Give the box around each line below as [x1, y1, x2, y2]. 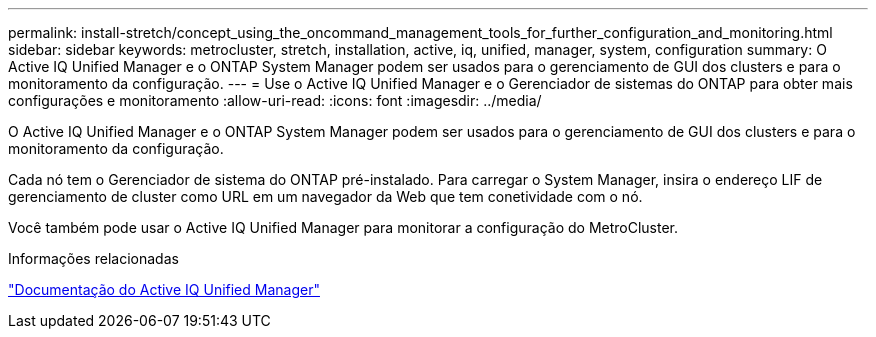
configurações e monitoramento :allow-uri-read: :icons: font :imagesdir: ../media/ [8, 92, 542, 109]
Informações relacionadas [8, 250, 179, 267]
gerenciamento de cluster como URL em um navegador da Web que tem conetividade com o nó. [8, 188, 643, 205]
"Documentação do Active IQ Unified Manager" [8, 281, 320, 298]
